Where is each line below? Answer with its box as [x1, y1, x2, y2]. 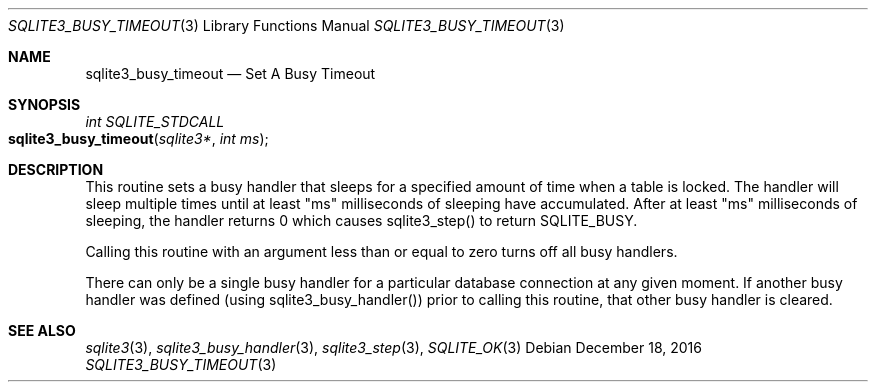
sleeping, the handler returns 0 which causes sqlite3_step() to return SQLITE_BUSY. [85, 212, 638, 229]
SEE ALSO [8, 322, 76, 339]
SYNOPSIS [8, 96, 81, 113]
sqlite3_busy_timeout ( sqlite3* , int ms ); [8, 130, 269, 147]
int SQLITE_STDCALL [85, 113, 225, 130]
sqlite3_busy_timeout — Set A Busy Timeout [85, 65, 376, 82]
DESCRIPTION [8, 161, 104, 178]
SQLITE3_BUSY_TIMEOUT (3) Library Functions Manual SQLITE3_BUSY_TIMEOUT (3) [8, 17, 565, 34]
